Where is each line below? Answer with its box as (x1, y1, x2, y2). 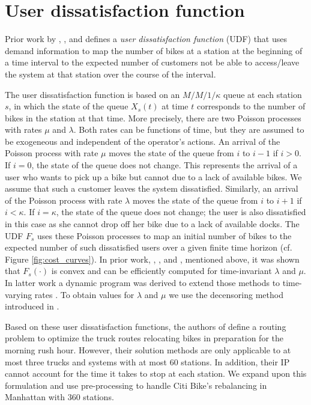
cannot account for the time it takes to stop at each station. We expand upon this (5, 367, 307, 380)
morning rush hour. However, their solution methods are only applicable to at (5, 343, 291, 356)
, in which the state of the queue (8, 100, 128, 112)
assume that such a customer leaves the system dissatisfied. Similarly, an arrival (5, 182, 298, 195)
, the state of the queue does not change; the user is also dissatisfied (56, 206, 306, 218)
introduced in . (5, 300, 59, 312)
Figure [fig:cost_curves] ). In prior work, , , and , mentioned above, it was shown (5, 252, 300, 265)
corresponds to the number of (196, 100, 306, 112)
